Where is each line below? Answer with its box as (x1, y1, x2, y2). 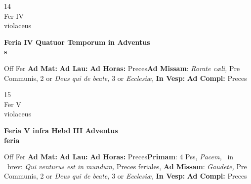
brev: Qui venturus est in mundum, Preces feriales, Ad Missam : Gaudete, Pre (7, 161, 247, 171)
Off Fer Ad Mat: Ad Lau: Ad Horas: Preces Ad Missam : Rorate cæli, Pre (4, 63, 240, 73)
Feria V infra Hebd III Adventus (4, 125, 118, 135)
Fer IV (4, 10, 24, 21)
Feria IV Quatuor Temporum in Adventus (4, 37, 150, 47)
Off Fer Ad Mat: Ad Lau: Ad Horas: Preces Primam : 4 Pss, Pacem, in (4, 151, 234, 162)
